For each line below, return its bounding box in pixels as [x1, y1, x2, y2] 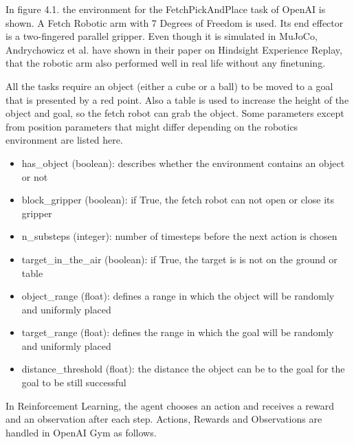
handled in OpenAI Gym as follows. [5, 425, 157, 439]
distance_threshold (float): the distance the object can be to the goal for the [21, 362, 345, 376]
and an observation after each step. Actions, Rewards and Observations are [5, 412, 322, 426]
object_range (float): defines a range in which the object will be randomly [21, 289, 335, 303]
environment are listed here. [5, 133, 123, 147]
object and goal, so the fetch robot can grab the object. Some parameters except [5, 106, 344, 120]
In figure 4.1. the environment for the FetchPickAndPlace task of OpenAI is [5, 2, 326, 16]
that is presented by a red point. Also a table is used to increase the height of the [5, 92, 349, 107]
